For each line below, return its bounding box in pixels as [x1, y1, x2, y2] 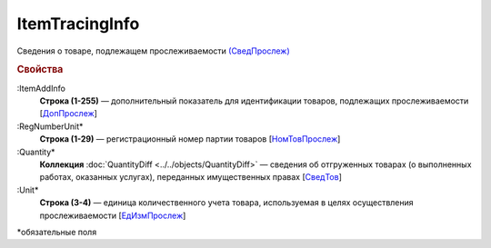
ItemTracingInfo [16, 14, 140, 34]
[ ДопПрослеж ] [39, 108, 97, 119]
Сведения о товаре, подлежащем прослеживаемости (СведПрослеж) [16, 45, 290, 56]
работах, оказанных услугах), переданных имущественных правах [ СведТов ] [39, 172, 343, 183]
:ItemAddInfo [16, 83, 65, 94]
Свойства [16, 64, 64, 76]
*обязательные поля [16, 226, 97, 237]
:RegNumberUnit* [16, 121, 84, 132]
